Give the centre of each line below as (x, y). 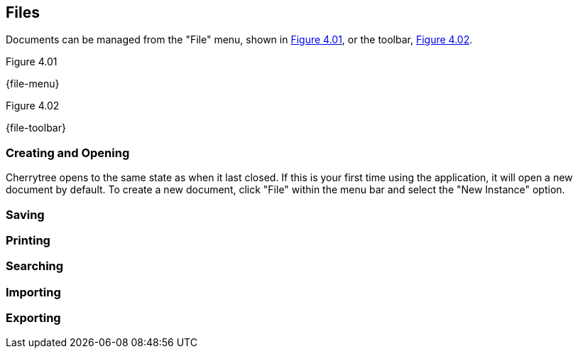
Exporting (33, 318)
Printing (28, 240)
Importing (33, 292)
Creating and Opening (68, 152)
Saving (25, 214)
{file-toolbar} (36, 128)
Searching (35, 266)
